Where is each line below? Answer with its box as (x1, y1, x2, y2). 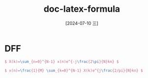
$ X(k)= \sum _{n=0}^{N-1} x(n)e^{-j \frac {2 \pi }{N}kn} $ (4, 59, 119, 64)
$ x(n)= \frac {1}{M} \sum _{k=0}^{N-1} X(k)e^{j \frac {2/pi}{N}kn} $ (4, 68, 143, 73)
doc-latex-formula (43, 3, 121, 15)
